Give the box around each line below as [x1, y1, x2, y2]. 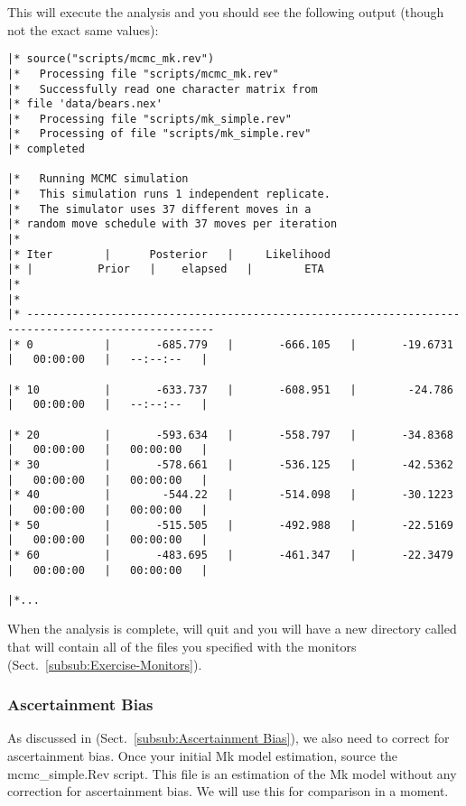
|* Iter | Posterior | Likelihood [7, 247, 331, 261]
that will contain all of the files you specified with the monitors [7, 637, 357, 656]
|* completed [7, 143, 85, 156]
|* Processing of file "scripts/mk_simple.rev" [7, 127, 312, 141]
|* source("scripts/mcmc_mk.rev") [7, 52, 215, 66]
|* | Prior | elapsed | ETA [7, 263, 324, 276]
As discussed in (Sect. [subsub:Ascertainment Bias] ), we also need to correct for [7, 728, 450, 747]
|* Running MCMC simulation [7, 172, 189, 186]
